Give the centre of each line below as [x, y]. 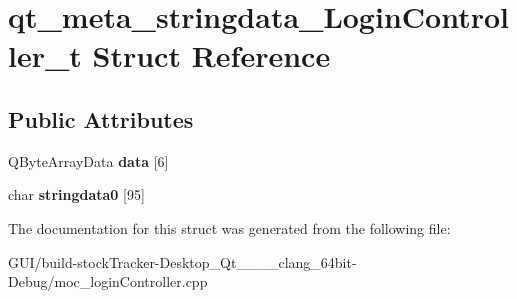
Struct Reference [211, 55]
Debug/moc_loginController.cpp [108, 281]
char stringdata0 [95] [76, 194]
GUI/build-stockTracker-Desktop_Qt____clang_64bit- [182, 261]
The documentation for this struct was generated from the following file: [229, 227]
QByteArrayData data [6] [88, 160]
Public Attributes [101, 118]
